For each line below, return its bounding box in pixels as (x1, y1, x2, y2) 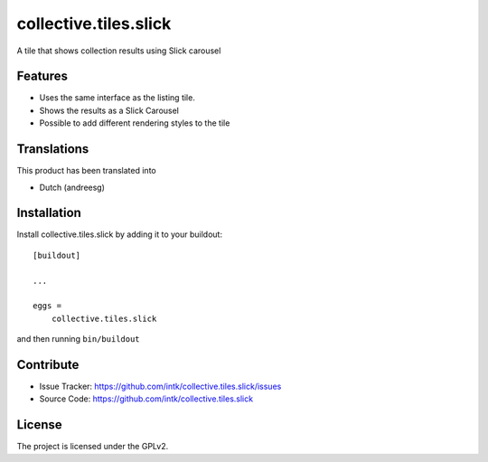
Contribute (16, 357, 80, 372)
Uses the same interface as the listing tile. (39, 92, 196, 103)
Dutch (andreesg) (39, 182, 106, 193)
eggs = (33, 301, 62, 311)
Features (16, 69, 68, 84)
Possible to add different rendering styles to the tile (39, 118, 230, 128)
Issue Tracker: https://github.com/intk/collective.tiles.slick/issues (39, 381, 282, 392)
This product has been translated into (16, 165, 157, 176)
